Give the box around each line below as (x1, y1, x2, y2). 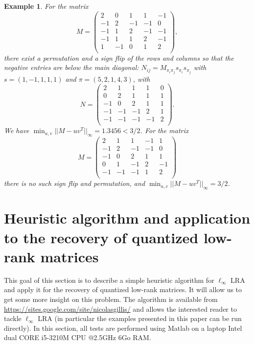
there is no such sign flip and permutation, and (4, 178, 145, 188)
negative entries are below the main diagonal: (4, 62, 139, 72)
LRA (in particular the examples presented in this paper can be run (38, 313, 242, 323)
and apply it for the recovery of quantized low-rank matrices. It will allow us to (4, 284, 242, 295)
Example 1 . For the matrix (4, 1, 89, 11)
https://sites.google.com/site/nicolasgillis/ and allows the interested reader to (4, 303, 237, 314)
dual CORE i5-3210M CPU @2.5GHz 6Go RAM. (4, 332, 151, 343)
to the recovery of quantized (4, 227, 199, 247)
